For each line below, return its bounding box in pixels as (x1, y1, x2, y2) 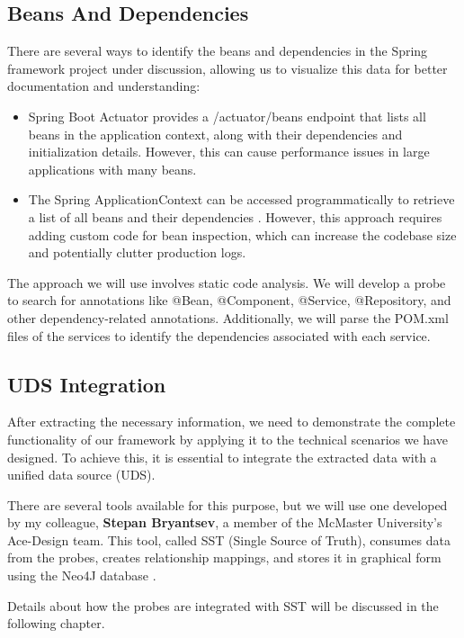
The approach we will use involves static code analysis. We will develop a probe (7, 273, 446, 292)
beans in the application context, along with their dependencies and (28, 124, 403, 143)
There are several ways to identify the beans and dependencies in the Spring (7, 41, 428, 60)
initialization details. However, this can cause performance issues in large (28, 142, 430, 161)
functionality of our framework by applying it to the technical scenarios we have (7, 429, 448, 448)
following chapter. (7, 614, 105, 633)
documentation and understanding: (7, 76, 201, 95)
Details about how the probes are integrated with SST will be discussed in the (7, 596, 439, 615)
